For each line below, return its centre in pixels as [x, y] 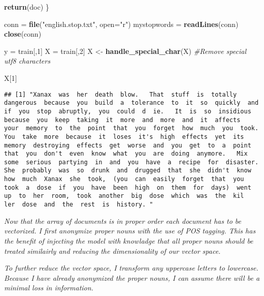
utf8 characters [27, 61]
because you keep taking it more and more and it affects [122, 120]
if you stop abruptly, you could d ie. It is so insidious [128, 111]
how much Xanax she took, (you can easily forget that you [124, 179]
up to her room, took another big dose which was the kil [124, 196]
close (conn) [23, 34]
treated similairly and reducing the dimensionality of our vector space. [112, 250]
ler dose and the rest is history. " [79, 205]
